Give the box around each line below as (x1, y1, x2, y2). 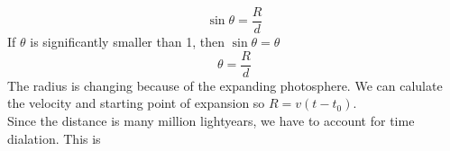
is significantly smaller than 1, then (30, 32, 225, 51)
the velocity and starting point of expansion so (7, 93, 265, 112)
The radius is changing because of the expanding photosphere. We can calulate (7, 75, 443, 94)
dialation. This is (7, 129, 101, 147)
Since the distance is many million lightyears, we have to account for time (7, 111, 415, 129)
